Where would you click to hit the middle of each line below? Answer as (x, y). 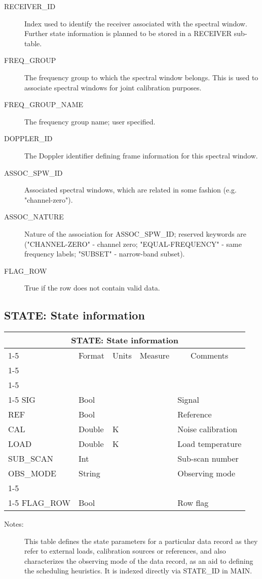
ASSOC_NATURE (34, 217)
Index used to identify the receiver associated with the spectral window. (136, 23)
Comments (210, 356)
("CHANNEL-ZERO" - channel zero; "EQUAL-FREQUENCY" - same (133, 244)
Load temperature (210, 444)
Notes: (14, 524)
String (89, 473)
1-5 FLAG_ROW (39, 503)
